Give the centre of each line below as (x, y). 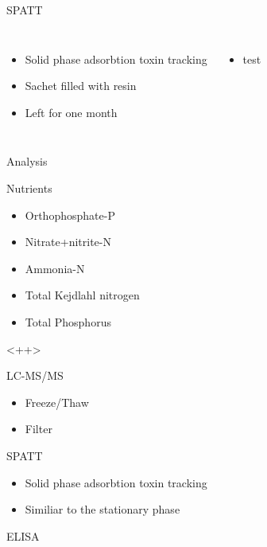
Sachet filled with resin (81, 86)
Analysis (27, 161)
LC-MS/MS (35, 375)
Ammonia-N (55, 268)
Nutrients (29, 188)
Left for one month (71, 112)
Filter (39, 429)
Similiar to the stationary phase (103, 509)
